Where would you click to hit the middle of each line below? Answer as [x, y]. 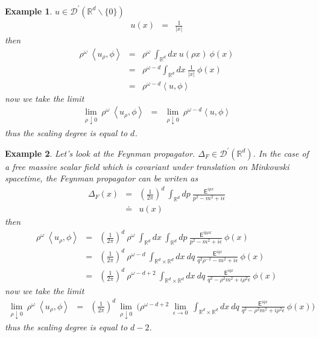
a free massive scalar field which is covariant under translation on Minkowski [147, 166]
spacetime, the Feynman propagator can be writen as [102, 178]
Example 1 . [29, 11]
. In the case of [281, 153]
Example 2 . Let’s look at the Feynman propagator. [100, 153]
